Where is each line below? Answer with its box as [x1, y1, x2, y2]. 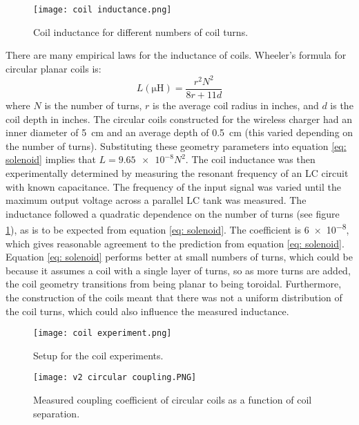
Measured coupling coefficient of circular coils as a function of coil [33, 393, 312, 407]
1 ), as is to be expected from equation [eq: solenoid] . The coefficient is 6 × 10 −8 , [6, 220, 349, 236]
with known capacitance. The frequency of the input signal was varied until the [6, 179, 341, 193]
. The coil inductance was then [185, 152, 316, 167]
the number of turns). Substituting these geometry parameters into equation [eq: [6, 138, 347, 153]
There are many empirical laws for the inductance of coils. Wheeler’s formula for [6, 48, 347, 62]
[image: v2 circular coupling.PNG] [33, 372, 197, 383]
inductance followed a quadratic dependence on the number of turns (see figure [6, 206, 340, 220]
